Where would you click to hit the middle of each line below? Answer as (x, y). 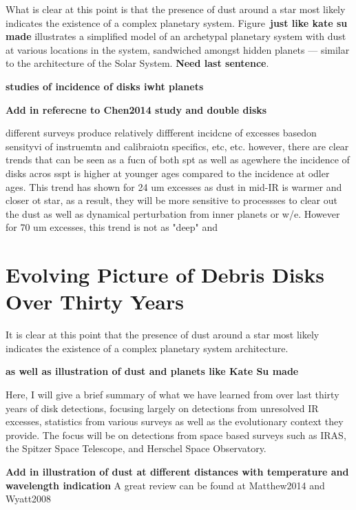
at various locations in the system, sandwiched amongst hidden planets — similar (178, 49)
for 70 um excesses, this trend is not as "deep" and (112, 227)
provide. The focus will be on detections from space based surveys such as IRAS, (176, 435)
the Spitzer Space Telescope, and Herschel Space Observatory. (136, 448)
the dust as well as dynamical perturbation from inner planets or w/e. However (173, 213)
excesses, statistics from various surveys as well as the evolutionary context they (175, 421)
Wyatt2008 (29, 499)
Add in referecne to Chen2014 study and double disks (136, 109)
